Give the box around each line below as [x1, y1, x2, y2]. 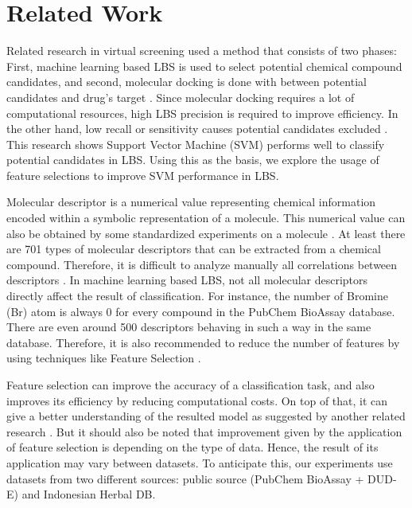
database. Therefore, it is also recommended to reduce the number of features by [6, 334, 400, 350]
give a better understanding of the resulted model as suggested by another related [6, 408, 406, 424]
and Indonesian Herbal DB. [21, 486, 156, 502]
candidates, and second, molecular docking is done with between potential [6, 73, 367, 90]
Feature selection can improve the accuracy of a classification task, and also [6, 377, 375, 393]
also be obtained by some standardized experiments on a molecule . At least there [6, 225, 406, 241]
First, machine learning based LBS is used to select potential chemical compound [6, 57, 402, 74]
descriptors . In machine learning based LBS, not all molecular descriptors [6, 272, 368, 288]
